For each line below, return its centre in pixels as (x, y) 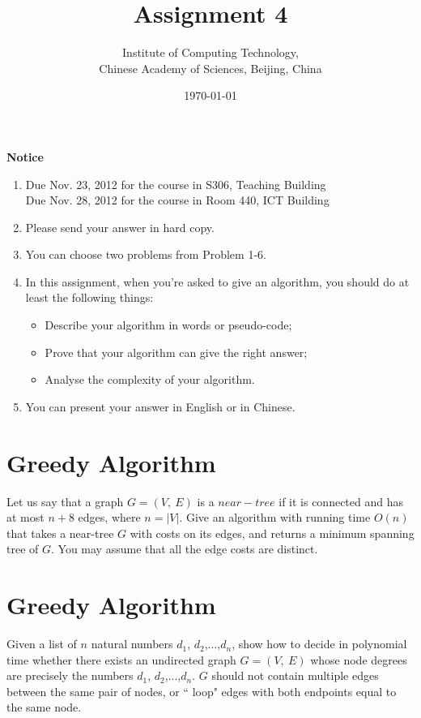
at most (26, 517)
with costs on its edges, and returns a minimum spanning (272, 533)
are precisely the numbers (70, 675)
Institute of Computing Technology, (210, 52)
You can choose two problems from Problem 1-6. (146, 254)
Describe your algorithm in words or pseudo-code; (168, 325)
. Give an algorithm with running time (275, 517)
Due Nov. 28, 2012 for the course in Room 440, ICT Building (177, 200)
